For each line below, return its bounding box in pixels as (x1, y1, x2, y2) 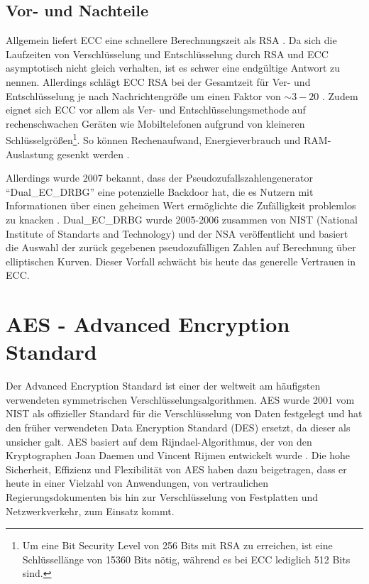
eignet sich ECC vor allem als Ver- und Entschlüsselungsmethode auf (6, 102, 306, 117)
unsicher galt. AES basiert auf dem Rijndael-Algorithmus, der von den (6, 434, 312, 448)
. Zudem (321, 88, 358, 103)
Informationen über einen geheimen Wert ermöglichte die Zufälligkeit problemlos (6, 198, 356, 213)
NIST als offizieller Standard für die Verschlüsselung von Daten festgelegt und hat (6, 406, 363, 421)
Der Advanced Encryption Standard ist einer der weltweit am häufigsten (6, 378, 321, 393)
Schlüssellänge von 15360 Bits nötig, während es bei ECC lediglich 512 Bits (22, 551, 351, 566)
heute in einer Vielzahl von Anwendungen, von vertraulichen (6, 475, 268, 490)
